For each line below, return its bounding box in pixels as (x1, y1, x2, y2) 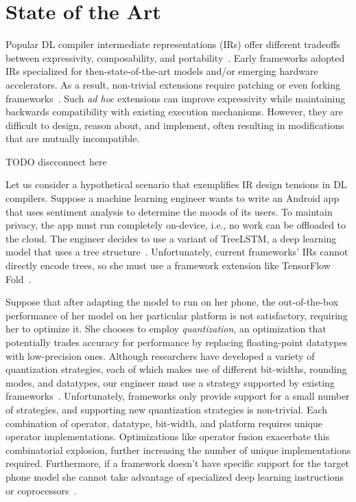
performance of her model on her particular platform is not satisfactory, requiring (5, 308, 348, 322)
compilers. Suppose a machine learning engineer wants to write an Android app (5, 191, 340, 205)
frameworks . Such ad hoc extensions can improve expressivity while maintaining (5, 91, 346, 105)
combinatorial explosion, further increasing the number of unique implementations (5, 442, 351, 457)
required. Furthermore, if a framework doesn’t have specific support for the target (5, 456, 349, 470)
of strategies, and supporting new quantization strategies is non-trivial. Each (5, 402, 328, 416)
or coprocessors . (5, 483, 77, 497)
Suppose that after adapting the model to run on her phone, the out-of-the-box (5, 295, 339, 309)
